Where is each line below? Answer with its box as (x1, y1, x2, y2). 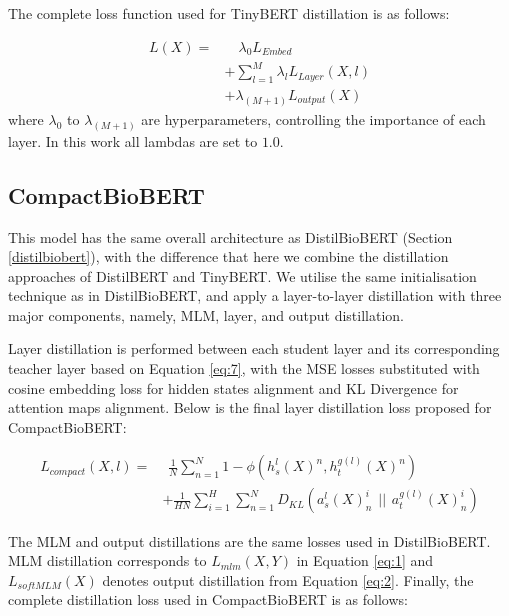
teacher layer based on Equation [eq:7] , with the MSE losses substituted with (8, 358, 480, 379)
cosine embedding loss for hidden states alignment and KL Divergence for (8, 377, 459, 398)
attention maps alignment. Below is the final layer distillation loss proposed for (8, 397, 492, 418)
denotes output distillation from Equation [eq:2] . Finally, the (102, 569, 474, 590)
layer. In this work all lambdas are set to (8, 130, 258, 151)
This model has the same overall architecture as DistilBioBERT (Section (8, 226, 453, 247)
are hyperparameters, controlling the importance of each (141, 108, 486, 129)
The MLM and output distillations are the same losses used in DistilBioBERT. (8, 530, 491, 551)
